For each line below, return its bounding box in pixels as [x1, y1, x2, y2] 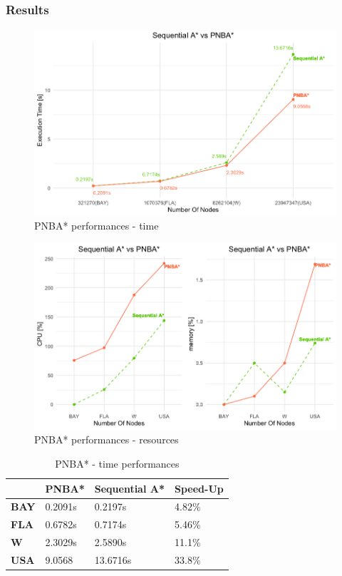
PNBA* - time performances [55, 456, 180, 470]
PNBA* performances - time [34, 218, 159, 233]
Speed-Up [174, 480, 224, 495]
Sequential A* [94, 480, 165, 495]
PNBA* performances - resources [34, 432, 179, 447]
